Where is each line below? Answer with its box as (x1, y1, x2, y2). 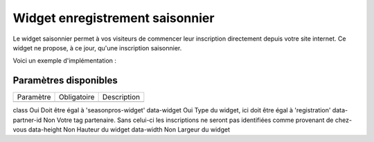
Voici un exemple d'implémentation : (12, 57, 117, 65)
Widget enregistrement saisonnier (12, 10, 215, 26)
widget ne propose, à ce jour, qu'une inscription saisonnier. (12, 43, 182, 52)
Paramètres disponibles (12, 74, 118, 86)
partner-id (12, 116, 42, 124)
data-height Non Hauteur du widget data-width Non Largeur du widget (28, 125, 230, 134)
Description (102, 92, 141, 102)
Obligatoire (59, 92, 95, 102)
